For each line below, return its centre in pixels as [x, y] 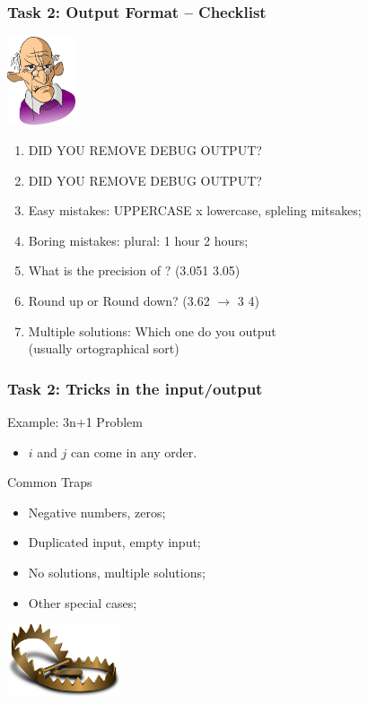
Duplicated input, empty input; [114, 542]
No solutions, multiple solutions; [117, 572]
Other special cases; [83, 602]
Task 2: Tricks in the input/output [135, 388]
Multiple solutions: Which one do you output [152, 330]
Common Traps [50, 482]
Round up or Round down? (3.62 [119, 301]
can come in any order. [134, 452]
